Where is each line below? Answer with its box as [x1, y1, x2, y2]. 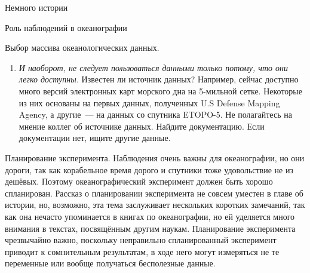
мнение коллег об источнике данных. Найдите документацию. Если [19, 119, 265, 132]
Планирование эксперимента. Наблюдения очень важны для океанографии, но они [5, 151, 305, 164]
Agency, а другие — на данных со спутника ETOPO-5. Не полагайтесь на [19, 108, 292, 121]
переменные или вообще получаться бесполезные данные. [5, 257, 216, 269]
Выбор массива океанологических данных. [5, 41, 159, 54]
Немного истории [5, 1, 68, 13]
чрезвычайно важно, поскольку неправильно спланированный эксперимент [5, 234, 277, 246]
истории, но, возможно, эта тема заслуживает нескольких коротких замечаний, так [5, 198, 305, 211]
